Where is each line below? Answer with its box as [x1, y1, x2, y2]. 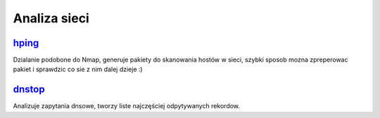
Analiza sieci [13, 10, 89, 26]
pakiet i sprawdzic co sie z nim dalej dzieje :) [13, 65, 144, 73]
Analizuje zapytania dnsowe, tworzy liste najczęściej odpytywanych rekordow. [13, 102, 241, 110]
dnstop [13, 84, 45, 96]
